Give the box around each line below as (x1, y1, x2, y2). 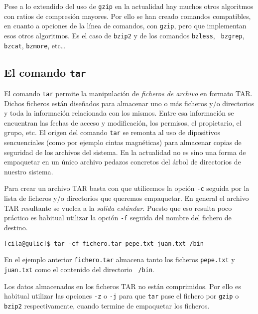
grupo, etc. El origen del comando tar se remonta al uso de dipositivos (4, 127, 220, 138)
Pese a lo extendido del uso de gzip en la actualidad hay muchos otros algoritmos (4, 1, 254, 11)
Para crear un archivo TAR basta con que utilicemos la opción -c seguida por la (4, 183, 250, 193)
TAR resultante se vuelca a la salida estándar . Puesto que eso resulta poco (4, 202, 232, 213)
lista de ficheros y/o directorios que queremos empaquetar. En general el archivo (4, 193, 249, 203)
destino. (4, 222, 28, 232)
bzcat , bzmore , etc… (4, 40, 66, 50)
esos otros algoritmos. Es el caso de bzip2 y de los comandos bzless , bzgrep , (4, 30, 245, 40)
